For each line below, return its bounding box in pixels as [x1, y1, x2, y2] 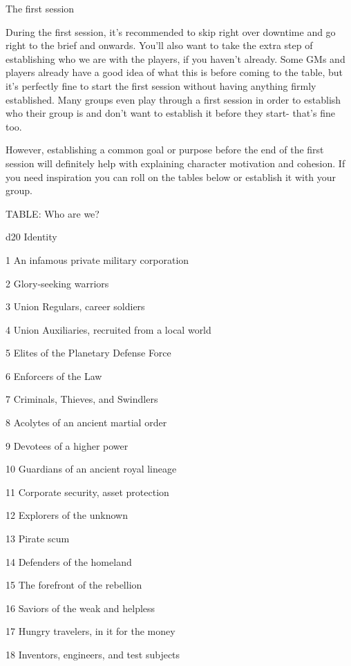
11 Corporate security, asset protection [6, 484, 169, 499]
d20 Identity [6, 229, 57, 244]
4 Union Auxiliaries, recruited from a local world [6, 322, 211, 336]
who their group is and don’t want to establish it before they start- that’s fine [6, 106, 335, 120]
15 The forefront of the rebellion [6, 578, 142, 592]
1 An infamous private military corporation [6, 252, 189, 267]
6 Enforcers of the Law [6, 368, 102, 383]
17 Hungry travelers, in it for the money [6, 624, 175, 638]
